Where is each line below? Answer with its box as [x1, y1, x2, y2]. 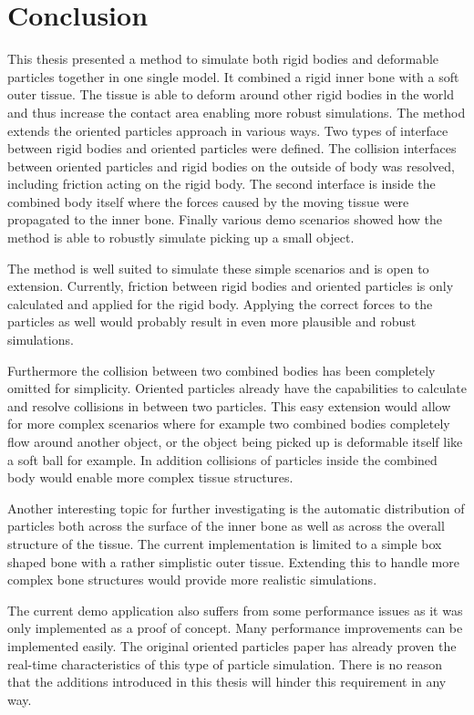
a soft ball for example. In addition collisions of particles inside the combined [7, 450, 438, 469]
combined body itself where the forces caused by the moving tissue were [7, 192, 409, 211]
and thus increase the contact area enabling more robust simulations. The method [7, 102, 466, 121]
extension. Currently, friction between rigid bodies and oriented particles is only [7, 276, 454, 295]
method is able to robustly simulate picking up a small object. [7, 228, 355, 247]
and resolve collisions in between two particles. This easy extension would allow [7, 396, 451, 415]
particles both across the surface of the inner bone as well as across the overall [7, 516, 445, 535]
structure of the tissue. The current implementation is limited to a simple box [7, 534, 442, 553]
